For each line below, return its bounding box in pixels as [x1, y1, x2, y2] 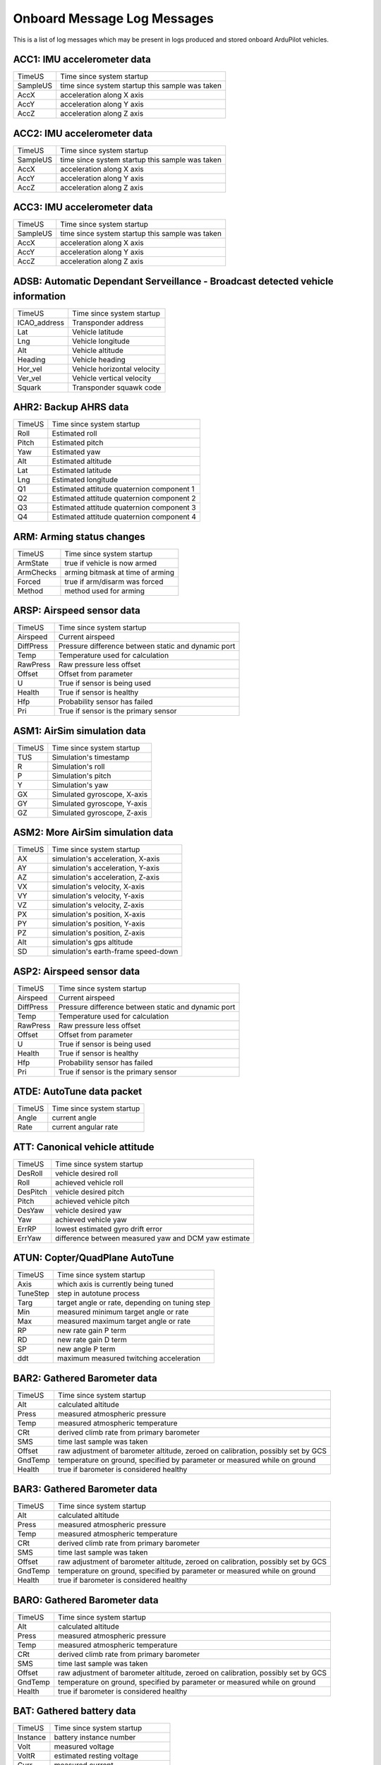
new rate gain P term [57, 1326, 127, 1336]
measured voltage [54, 1742, 114, 1752]
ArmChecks [17, 567, 56, 577]
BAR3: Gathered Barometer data [13, 1483, 158, 1495]
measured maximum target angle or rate [57, 1317, 190, 1327]
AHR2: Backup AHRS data [13, 401, 129, 413]
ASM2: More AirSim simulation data [13, 827, 174, 839]
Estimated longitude [52, 475, 119, 485]
